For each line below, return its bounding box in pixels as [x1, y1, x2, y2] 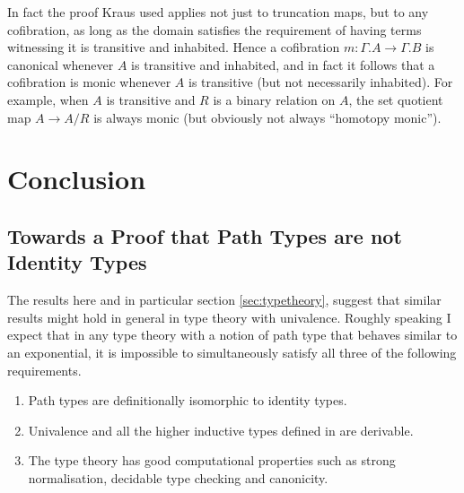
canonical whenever [7, 55, 114, 74]
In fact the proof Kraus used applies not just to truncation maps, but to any [7, 3, 429, 21]
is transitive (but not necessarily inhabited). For [188, 73, 453, 91]
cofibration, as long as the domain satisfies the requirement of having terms [7, 20, 422, 39]
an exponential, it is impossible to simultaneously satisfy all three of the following [7, 342, 457, 361]
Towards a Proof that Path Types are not [7, 221, 402, 249]
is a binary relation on [213, 90, 336, 108]
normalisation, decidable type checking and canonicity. [28, 468, 328, 487]
